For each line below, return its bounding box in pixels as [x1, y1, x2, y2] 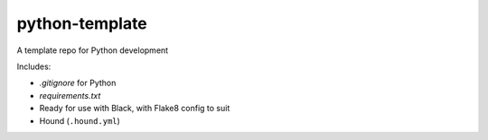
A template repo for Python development [16, 45, 169, 56]
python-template [16, 13, 148, 33]
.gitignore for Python [39, 77, 117, 89]
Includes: [16, 61, 52, 72]
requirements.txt [39, 90, 101, 101]
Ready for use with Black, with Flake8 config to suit [39, 103, 230, 114]
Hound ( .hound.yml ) [39, 115, 121, 126]
